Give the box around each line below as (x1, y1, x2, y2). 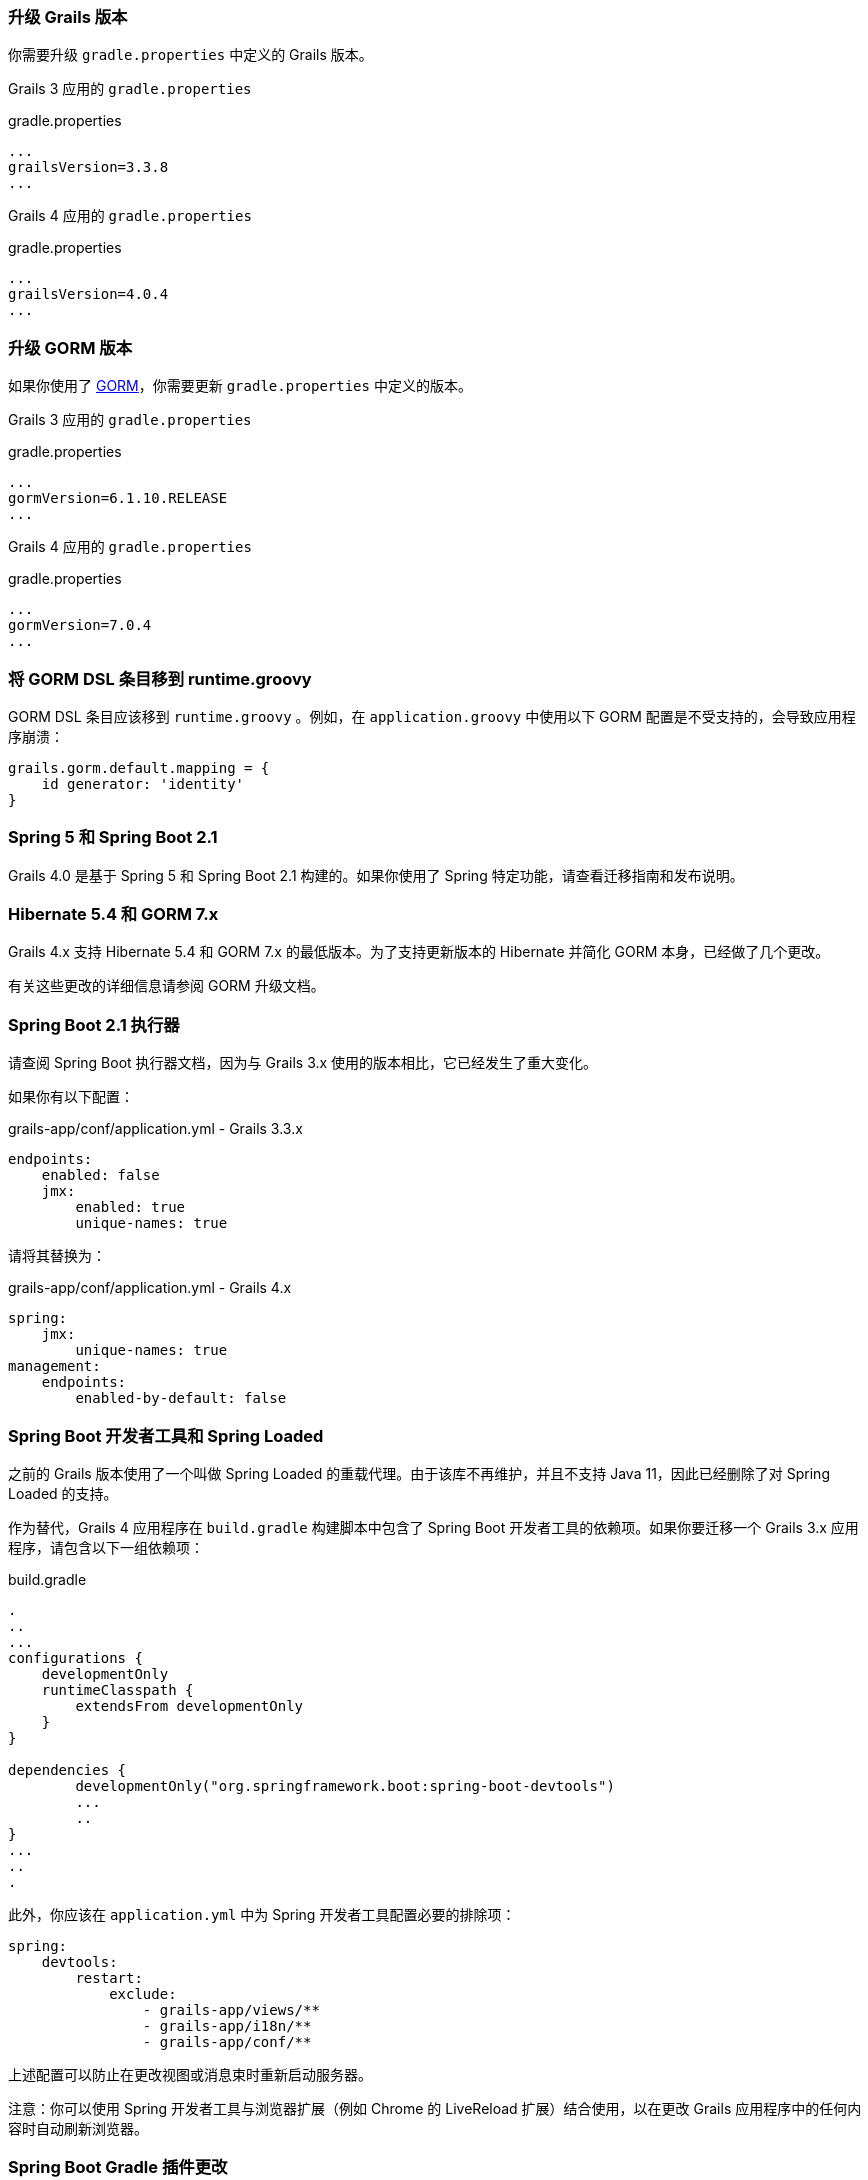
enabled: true (75, 1199, 186, 1216)
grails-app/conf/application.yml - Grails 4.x (8, 1279, 292, 1297)
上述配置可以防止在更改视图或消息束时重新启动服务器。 (8, 2065, 372, 2083)
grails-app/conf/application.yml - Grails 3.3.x (8, 1120, 303, 1138)
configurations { (8, 1649, 143, 1666)
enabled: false (41, 1167, 160, 1184)
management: (8, 1358, 101, 1375)
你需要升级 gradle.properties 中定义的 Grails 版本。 (8, 46, 373, 64)
